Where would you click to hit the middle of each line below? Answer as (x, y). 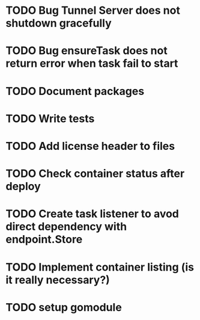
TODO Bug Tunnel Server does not (93, 11)
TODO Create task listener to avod (92, 214)
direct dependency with (66, 227)
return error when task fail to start (92, 63)
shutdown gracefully (59, 23)
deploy (23, 186)
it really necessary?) (58, 280)
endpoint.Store (44, 240)
